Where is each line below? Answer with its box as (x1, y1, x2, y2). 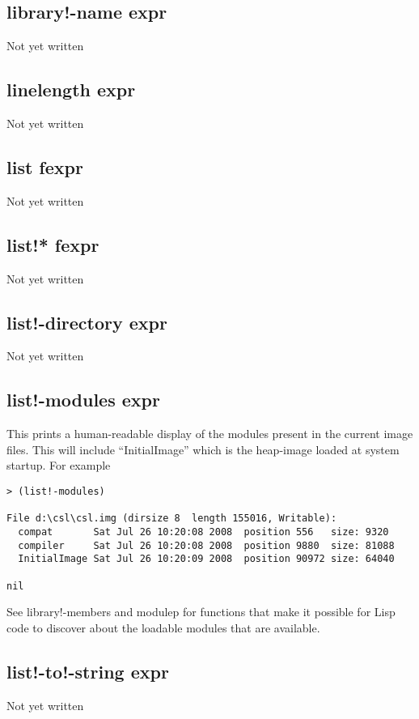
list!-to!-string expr (6, 658, 169, 683)
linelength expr (6, 77, 136, 102)
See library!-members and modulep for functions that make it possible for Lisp (6, 603, 396, 620)
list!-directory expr (6, 309, 167, 334)
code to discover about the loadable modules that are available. (6, 619, 320, 636)
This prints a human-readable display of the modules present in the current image (6, 425, 413, 442)
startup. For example (6, 457, 111, 474)
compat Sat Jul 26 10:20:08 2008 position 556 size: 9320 (18, 525, 389, 538)
